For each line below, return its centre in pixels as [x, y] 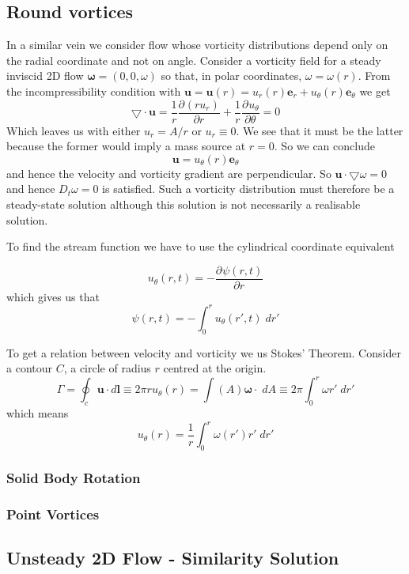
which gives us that [53, 296]
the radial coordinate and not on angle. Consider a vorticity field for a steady [194, 60]
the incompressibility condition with [94, 91]
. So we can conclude [324, 146]
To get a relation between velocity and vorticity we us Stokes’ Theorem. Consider [204, 352]
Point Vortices [53, 514]
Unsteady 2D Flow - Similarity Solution [173, 558]
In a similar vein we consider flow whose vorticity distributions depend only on [197, 45]
